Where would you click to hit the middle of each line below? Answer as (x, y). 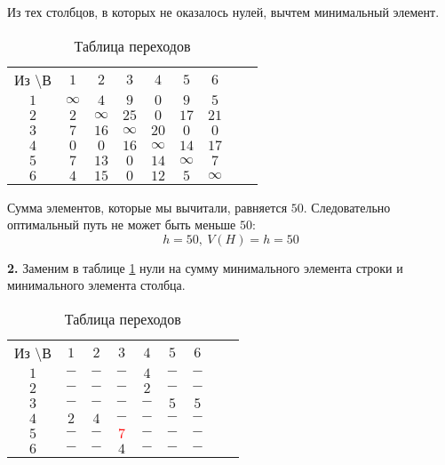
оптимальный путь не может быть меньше (122, 224)
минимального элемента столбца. (96, 285)
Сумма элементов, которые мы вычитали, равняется (147, 207)
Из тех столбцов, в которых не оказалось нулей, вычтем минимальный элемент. (223, 12)
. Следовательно (347, 207)
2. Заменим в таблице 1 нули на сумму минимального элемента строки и (205, 267)
